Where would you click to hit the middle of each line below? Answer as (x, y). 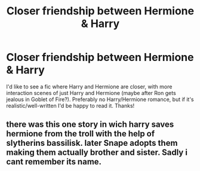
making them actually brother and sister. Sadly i (97, 153)
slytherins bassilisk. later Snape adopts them (92, 143)
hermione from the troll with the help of (81, 134)
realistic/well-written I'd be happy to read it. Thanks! (70, 105)
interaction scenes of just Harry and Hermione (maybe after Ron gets (91, 93)
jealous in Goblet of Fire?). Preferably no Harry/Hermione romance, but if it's (100, 99)
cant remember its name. (54, 162)
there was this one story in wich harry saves (90, 125)
